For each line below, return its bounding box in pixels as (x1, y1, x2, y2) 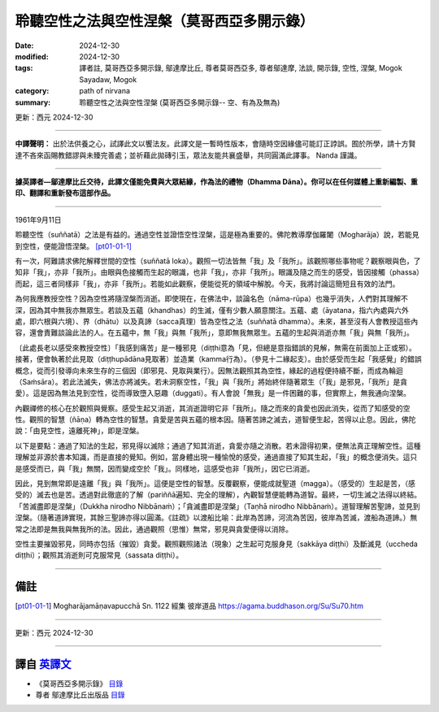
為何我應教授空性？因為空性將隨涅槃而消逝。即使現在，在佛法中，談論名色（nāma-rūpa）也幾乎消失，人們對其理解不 (15, 293, 408, 304)
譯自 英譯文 (15, 657, 72, 671)
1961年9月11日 (15, 215, 62, 224)
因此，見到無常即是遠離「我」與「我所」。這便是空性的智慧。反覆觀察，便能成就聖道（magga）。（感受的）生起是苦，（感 (15, 479, 416, 488)
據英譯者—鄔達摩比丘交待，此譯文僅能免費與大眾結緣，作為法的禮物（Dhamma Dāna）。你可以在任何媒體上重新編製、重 (15, 177, 419, 187)
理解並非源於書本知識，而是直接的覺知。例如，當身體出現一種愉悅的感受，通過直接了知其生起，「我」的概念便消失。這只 (15, 452, 418, 462)
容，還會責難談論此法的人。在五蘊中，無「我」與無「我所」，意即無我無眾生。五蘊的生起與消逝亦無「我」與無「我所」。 (15, 328, 414, 337)
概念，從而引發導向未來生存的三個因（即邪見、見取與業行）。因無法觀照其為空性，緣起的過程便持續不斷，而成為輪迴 (15, 366, 403, 376)
